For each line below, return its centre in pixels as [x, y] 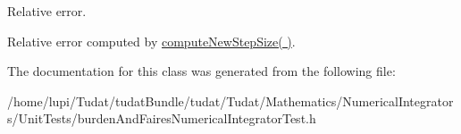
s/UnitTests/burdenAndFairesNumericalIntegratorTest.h [162, 118]
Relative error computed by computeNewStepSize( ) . [151, 41]
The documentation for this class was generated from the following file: [201, 71]
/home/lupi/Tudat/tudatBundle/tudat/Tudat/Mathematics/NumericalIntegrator [230, 100]
